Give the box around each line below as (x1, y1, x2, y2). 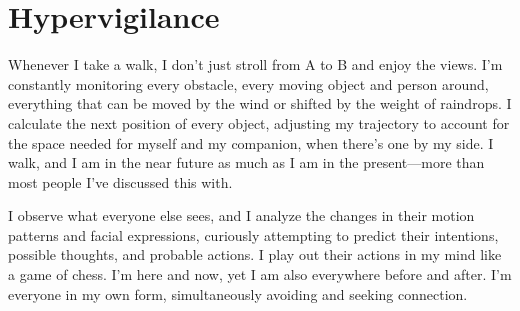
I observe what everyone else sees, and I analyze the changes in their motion (8, 205, 475, 226)
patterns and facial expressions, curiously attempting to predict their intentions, (8, 224, 499, 245)
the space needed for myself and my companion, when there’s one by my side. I (8, 132, 494, 153)
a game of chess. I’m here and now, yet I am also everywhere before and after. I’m (8, 264, 512, 285)
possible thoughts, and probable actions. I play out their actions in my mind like (8, 244, 502, 265)
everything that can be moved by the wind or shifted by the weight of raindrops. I (8, 93, 512, 114)
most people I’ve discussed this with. (8, 171, 233, 192)
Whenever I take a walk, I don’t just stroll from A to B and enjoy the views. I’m (8, 54, 503, 75)
